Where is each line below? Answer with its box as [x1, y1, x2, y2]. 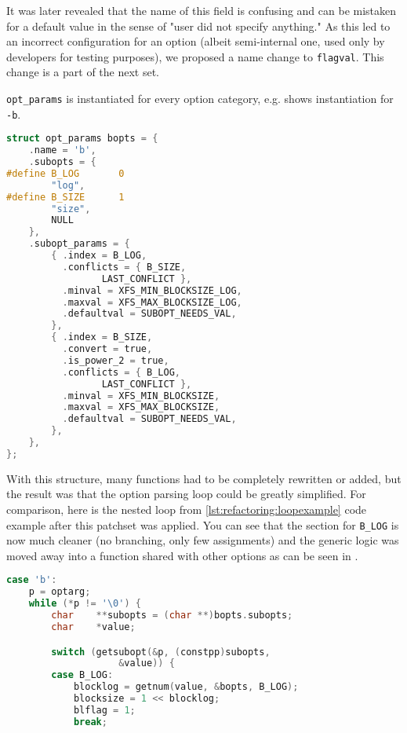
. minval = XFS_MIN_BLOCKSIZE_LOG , [62, 284, 242, 296]
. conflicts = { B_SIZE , [62, 261, 187, 273]
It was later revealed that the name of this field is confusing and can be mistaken [6, 2, 397, 18]
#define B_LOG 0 [6, 167, 125, 179]
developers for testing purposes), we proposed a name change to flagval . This [6, 48, 384, 64]
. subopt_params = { [28, 238, 130, 250]
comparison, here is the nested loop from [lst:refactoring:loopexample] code [6, 501, 367, 518]
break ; [73, 716, 107, 728]
